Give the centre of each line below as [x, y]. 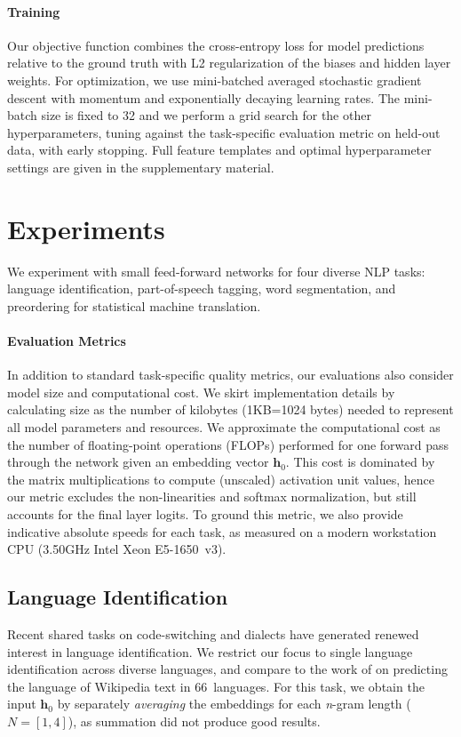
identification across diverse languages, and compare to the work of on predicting [227, 669]
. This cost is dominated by [360, 462]
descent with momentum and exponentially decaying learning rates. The [204, 97]
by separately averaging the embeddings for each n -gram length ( [234, 704]
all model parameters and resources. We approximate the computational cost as [224, 427]
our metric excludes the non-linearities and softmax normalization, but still [212, 497]
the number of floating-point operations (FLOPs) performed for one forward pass [228, 444]
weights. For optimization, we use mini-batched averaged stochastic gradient [215, 80]
